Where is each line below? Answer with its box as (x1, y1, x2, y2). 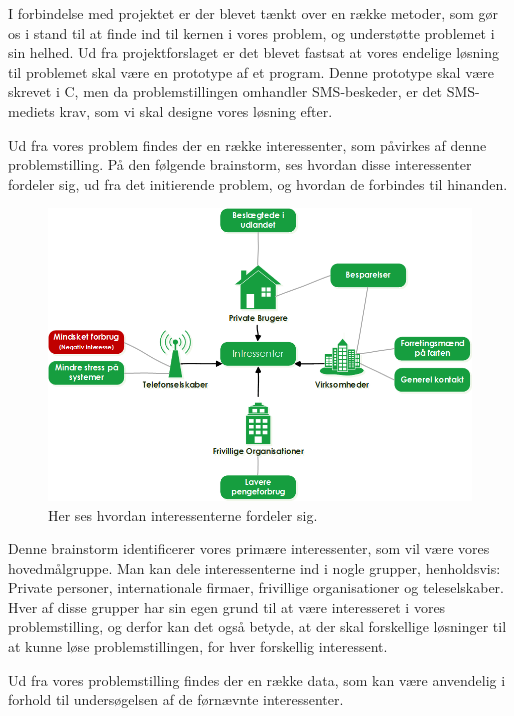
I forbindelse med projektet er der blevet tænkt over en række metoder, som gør (8, 3, 499, 23)
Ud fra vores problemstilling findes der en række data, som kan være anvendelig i (8, 669, 506, 690)
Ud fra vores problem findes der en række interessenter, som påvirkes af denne (8, 134, 487, 155)
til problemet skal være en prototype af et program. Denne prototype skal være (8, 61, 494, 82)
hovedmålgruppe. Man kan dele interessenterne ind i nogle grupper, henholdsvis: (8, 557, 501, 578)
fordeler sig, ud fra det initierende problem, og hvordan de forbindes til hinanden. (8, 173, 508, 194)
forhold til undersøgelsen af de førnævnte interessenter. (8, 689, 344, 710)
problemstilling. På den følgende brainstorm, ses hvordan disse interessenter (8, 154, 472, 175)
